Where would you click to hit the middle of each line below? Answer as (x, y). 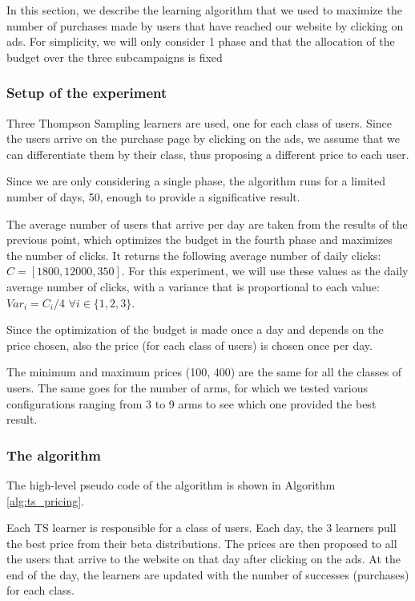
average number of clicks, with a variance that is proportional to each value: (193, 286)
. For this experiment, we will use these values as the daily (265, 271)
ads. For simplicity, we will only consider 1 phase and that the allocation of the (201, 41)
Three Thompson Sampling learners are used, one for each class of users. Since (199, 122)
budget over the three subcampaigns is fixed (115, 57)
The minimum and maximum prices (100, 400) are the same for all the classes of (204, 372)
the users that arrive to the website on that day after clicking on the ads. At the (203, 559)
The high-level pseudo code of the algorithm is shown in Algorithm (171, 484)
